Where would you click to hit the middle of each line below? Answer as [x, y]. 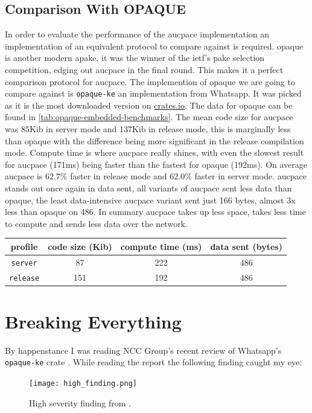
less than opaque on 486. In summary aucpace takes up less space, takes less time [155, 212]
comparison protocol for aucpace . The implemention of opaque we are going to [150, 81]
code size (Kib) [80, 246]
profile [24, 246]
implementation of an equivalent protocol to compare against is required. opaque [154, 46]
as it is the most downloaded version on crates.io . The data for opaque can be [149, 105]
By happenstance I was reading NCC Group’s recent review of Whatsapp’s [143, 350]
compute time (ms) [161, 246]
